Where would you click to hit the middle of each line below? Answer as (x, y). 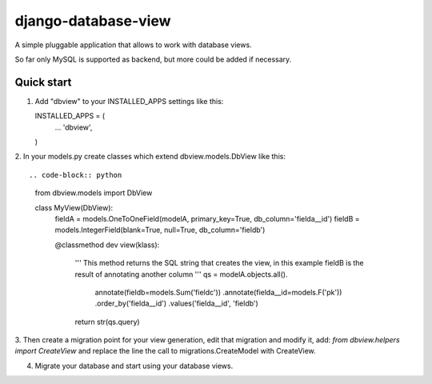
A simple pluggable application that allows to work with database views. (133, 45)
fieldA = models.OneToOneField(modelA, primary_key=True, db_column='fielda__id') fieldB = (207, 218)
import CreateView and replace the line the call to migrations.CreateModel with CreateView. (165, 351)
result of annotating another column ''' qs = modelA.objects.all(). (181, 274)
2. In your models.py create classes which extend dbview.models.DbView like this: (150, 157)
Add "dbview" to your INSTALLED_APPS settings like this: (129, 101)
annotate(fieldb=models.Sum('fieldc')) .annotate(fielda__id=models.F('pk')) (218, 292)
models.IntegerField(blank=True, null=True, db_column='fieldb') (160, 230)
